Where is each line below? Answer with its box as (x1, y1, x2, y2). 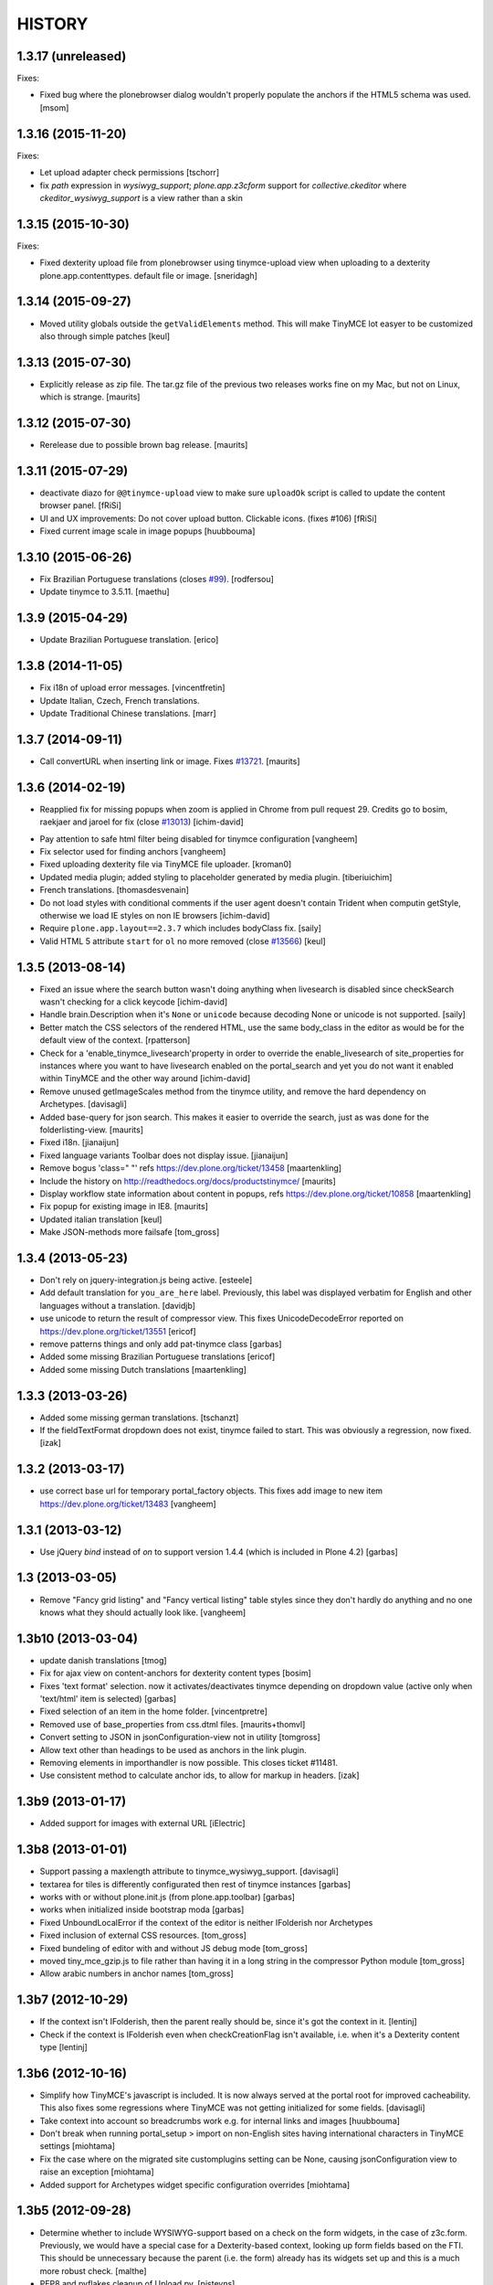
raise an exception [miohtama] (39, 2166, 154, 2177)
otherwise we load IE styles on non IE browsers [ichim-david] (39, 910, 270, 921)
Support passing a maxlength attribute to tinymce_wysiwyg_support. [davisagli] (39, 1865, 340, 1877)
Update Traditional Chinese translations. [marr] (39, 708, 216, 719)
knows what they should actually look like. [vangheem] (39, 1607, 246, 1618)
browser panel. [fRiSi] (39, 500, 122, 511)
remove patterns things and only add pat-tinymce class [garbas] (39, 1338, 282, 1349)
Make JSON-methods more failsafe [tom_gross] (39, 1227, 220, 1238)
